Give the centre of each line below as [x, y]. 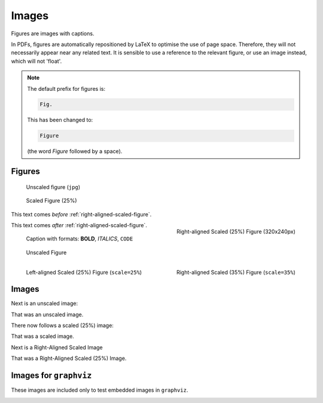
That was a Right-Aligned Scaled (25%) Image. [69, 358]
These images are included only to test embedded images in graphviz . [100, 390]
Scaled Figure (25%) [51, 201]
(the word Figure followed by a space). [75, 151]
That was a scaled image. [42, 336]
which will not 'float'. [36, 61]
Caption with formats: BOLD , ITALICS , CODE [80, 239]
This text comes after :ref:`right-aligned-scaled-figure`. [79, 225]
